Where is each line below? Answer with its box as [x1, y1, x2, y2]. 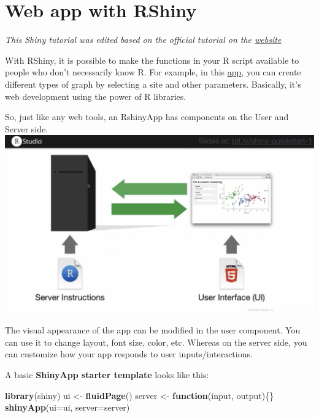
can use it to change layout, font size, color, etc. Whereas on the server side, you [5, 335, 307, 348]
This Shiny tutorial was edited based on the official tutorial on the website [5, 33, 282, 46]
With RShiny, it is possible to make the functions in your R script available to [5, 53, 299, 66]
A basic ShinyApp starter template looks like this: [5, 368, 209, 381]
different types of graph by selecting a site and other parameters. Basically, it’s [5, 77, 301, 90]
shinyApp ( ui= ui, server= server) [5, 401, 130, 414]
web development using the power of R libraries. [5, 89, 186, 102]
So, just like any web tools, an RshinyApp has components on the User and [5, 110, 289, 123]
